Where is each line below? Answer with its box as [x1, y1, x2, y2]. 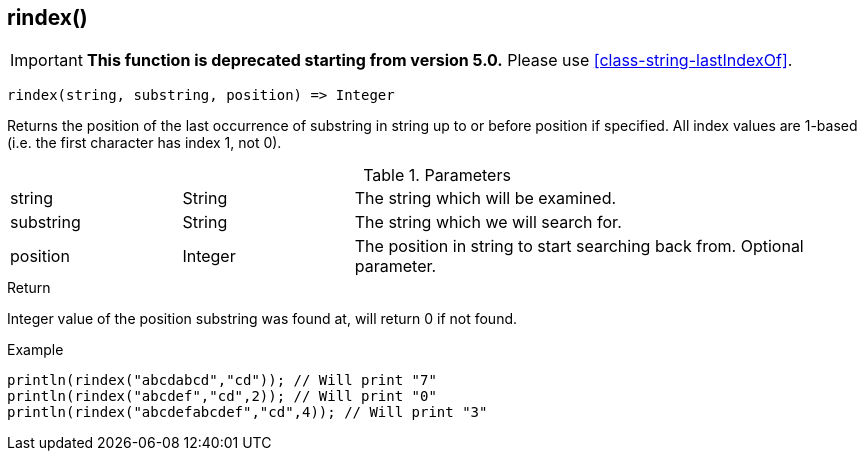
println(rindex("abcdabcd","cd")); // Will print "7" [7, 372, 437, 389]
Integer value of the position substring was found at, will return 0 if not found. [7, 310, 518, 328]
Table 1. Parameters [363, 165, 511, 186]
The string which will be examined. [354, 188, 617, 209]
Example [7, 341, 64, 359]
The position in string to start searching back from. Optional [354, 236, 804, 257]
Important [10, 50, 83, 71]
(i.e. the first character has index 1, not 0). [7, 134, 282, 152]
